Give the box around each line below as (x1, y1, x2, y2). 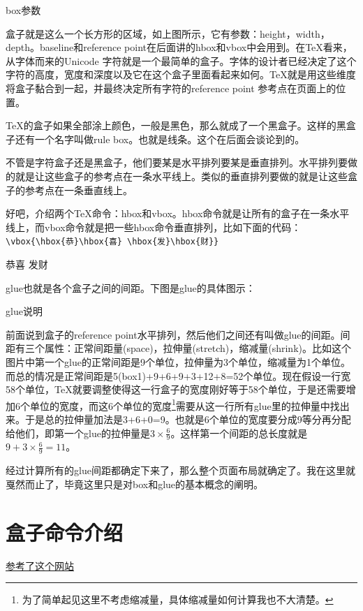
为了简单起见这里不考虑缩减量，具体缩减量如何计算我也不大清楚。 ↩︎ (22, 592, 334, 607)
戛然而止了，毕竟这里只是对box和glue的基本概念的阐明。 (6, 476, 264, 491)
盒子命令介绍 (6, 517, 124, 546)
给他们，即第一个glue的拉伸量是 (6, 425, 150, 440)
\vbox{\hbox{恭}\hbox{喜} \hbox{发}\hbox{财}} (6, 237, 219, 247)
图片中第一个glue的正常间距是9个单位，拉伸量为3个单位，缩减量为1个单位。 (6, 354, 350, 369)
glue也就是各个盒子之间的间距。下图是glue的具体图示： (6, 280, 255, 295)
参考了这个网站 (6, 558, 74, 573)
